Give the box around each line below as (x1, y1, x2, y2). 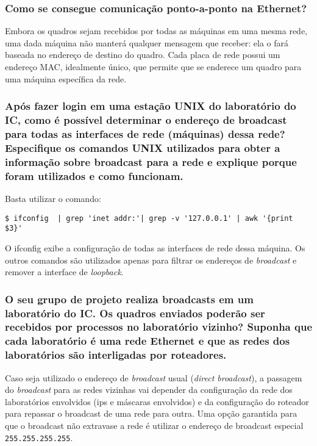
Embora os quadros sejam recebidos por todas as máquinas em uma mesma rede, (5, 24, 308, 37)
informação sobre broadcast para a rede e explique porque (5, 154, 297, 169)
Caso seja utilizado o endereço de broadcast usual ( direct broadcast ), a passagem (5, 371, 302, 384)
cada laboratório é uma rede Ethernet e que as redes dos (5, 333, 290, 348)
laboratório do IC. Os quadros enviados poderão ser (5, 305, 265, 320)
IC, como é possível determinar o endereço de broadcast (5, 112, 287, 128)
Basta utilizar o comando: (5, 192, 101, 205)
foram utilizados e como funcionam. (5, 168, 183, 183)
